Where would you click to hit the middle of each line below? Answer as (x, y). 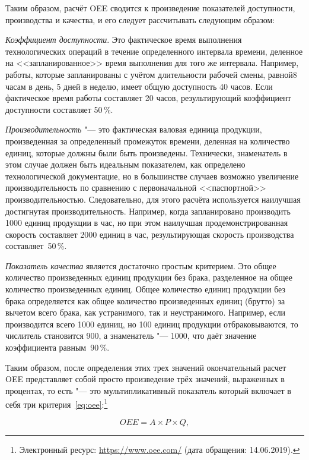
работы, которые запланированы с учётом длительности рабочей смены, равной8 (151, 74)
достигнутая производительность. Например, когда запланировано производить (148, 211)
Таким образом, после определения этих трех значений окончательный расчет (146, 367)
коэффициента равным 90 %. (58, 347)
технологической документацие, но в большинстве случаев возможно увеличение (152, 176)
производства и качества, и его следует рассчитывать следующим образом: (140, 19)
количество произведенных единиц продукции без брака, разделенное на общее (149, 277)
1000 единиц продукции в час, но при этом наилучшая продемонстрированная (147, 223)
